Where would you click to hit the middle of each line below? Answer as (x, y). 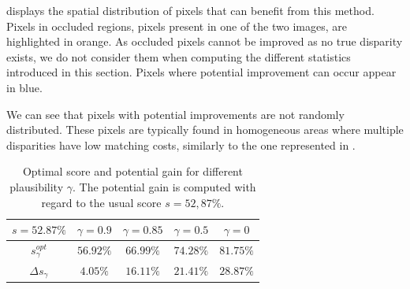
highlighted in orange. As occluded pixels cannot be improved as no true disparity (205, 41)
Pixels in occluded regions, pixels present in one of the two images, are (177, 26)
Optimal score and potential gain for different (132, 171)
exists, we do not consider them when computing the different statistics (179, 56)
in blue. (24, 87)
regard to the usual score (101, 202)
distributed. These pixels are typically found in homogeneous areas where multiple (205, 130)
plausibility (37, 186)
